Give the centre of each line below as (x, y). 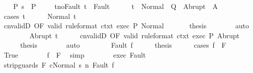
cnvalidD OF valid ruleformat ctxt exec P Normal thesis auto (126, 26)
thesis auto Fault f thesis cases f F (123, 45)
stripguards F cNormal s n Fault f (59, 64)
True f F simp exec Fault (75, 54)
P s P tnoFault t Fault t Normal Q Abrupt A (115, 6)
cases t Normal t (40, 16)
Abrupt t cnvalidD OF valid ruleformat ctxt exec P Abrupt (134, 35)
